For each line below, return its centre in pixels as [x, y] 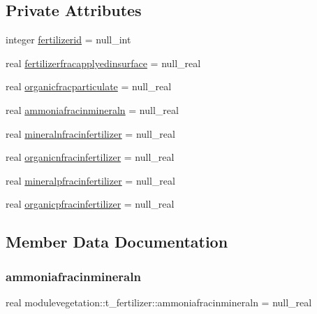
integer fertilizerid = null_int [68, 40]
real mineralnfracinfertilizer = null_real [90, 133]
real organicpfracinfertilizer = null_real [90, 204]
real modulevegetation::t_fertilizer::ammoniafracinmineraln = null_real [159, 302]
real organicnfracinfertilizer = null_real [90, 157]
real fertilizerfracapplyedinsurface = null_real [103, 63]
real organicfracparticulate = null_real [89, 86]
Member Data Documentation [117, 242]
